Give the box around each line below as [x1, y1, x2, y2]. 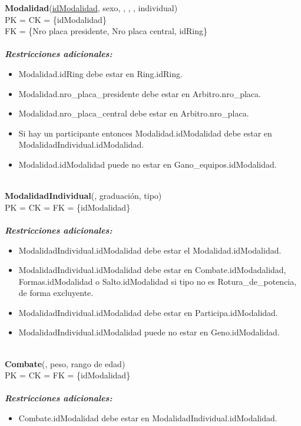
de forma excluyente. [18, 287, 94, 299]
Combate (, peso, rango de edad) [5, 357, 125, 370]
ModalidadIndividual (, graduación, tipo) [5, 189, 162, 202]
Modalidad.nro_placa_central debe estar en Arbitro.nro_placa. [18, 107, 249, 119]
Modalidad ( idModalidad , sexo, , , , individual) [5, 2, 178, 14]
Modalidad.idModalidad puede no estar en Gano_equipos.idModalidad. [18, 158, 277, 170]
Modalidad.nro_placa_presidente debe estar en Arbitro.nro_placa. [18, 87, 261, 99]
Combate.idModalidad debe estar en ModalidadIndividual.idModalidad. [18, 412, 277, 424]
